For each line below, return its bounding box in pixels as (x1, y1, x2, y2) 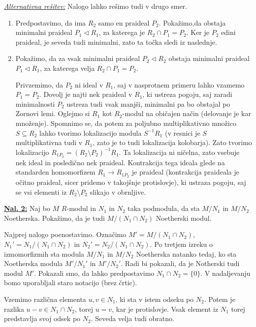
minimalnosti (15, 98, 55, 109)
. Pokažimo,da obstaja (159, 17, 226, 28)
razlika (4, 303, 24, 314)
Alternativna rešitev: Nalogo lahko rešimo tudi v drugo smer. (4, 1, 187, 11)
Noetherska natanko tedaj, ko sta (136, 248, 237, 259)
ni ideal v (75, 79, 103, 89)
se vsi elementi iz (15, 186, 67, 197)
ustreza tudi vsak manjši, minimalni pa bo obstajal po (66, 98, 230, 109)
